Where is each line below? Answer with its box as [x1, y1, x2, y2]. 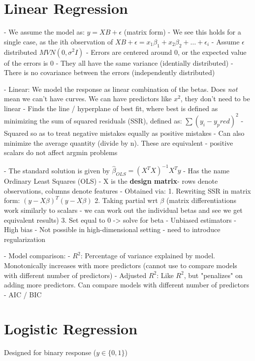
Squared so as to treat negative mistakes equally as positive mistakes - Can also [4, 127, 245, 138]
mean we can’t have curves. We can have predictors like [4, 93, 172, 104]
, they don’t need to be [180, 93, 250, 104]
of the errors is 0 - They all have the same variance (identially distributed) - [4, 57, 233, 68]
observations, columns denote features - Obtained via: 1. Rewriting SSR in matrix [4, 185, 251, 196]
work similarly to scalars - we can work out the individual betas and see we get [4, 205, 243, 215]
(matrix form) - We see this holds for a [124, 27, 241, 37]
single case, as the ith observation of [4, 36, 113, 46]
